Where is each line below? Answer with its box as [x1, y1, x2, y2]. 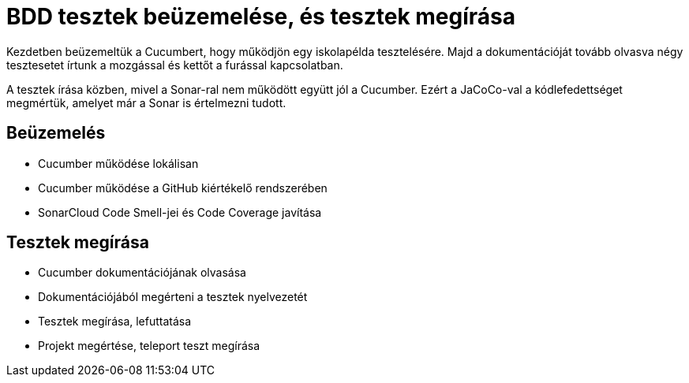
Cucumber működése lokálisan [38, 156, 199, 170]
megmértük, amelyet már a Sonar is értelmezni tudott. [6, 95, 286, 110]
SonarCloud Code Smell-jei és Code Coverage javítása [38, 205, 322, 219]
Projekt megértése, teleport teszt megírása [38, 339, 260, 353]
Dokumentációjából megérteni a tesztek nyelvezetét [38, 290, 308, 304]
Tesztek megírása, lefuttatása [38, 314, 192, 329]
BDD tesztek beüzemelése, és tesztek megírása [6, 3, 516, 30]
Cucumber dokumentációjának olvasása [38, 266, 246, 280]
